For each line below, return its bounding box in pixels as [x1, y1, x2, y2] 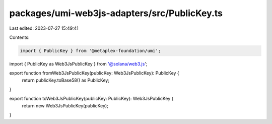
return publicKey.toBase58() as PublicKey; [22, 77, 110, 83]
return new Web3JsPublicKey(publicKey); [22, 102, 108, 108]
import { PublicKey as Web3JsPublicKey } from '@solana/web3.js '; [9, 60, 148, 67]
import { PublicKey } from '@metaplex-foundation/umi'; [20, 48, 161, 53]
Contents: [9, 34, 30, 40]
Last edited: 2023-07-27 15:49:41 [9, 25, 79, 31]
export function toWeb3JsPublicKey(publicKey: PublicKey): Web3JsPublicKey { [9, 96, 174, 102]
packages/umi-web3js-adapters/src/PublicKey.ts [9, 8, 223, 19]
